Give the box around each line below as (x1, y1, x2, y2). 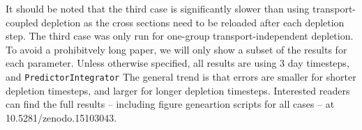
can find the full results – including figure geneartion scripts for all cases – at (6, 97, 335, 111)
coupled (6, 15, 38, 29)
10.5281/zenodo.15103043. (6, 110, 117, 124)
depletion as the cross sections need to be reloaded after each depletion (41, 15, 345, 29)
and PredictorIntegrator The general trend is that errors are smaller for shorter (6, 69, 356, 83)
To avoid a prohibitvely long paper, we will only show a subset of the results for (6, 42, 347, 56)
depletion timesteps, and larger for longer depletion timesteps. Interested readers (6, 83, 350, 97)
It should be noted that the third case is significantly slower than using (6, 1, 310, 15)
